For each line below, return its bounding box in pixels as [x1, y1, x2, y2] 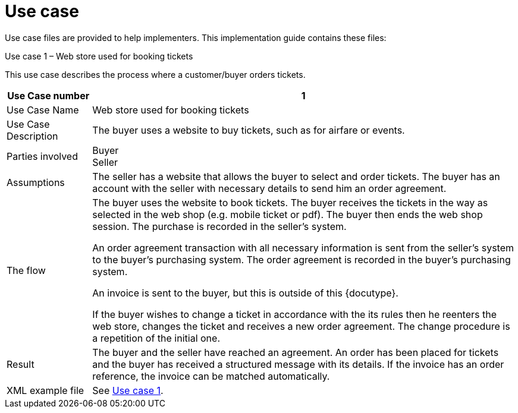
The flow [7, 264, 46, 276]
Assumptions [7, 176, 65, 188]
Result [7, 358, 34, 370]
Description [7, 130, 58, 142]
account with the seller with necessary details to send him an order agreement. [92, 182, 447, 194]
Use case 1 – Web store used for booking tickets [5, 51, 193, 61]
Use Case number [7, 89, 90, 102]
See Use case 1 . [92, 384, 164, 396]
